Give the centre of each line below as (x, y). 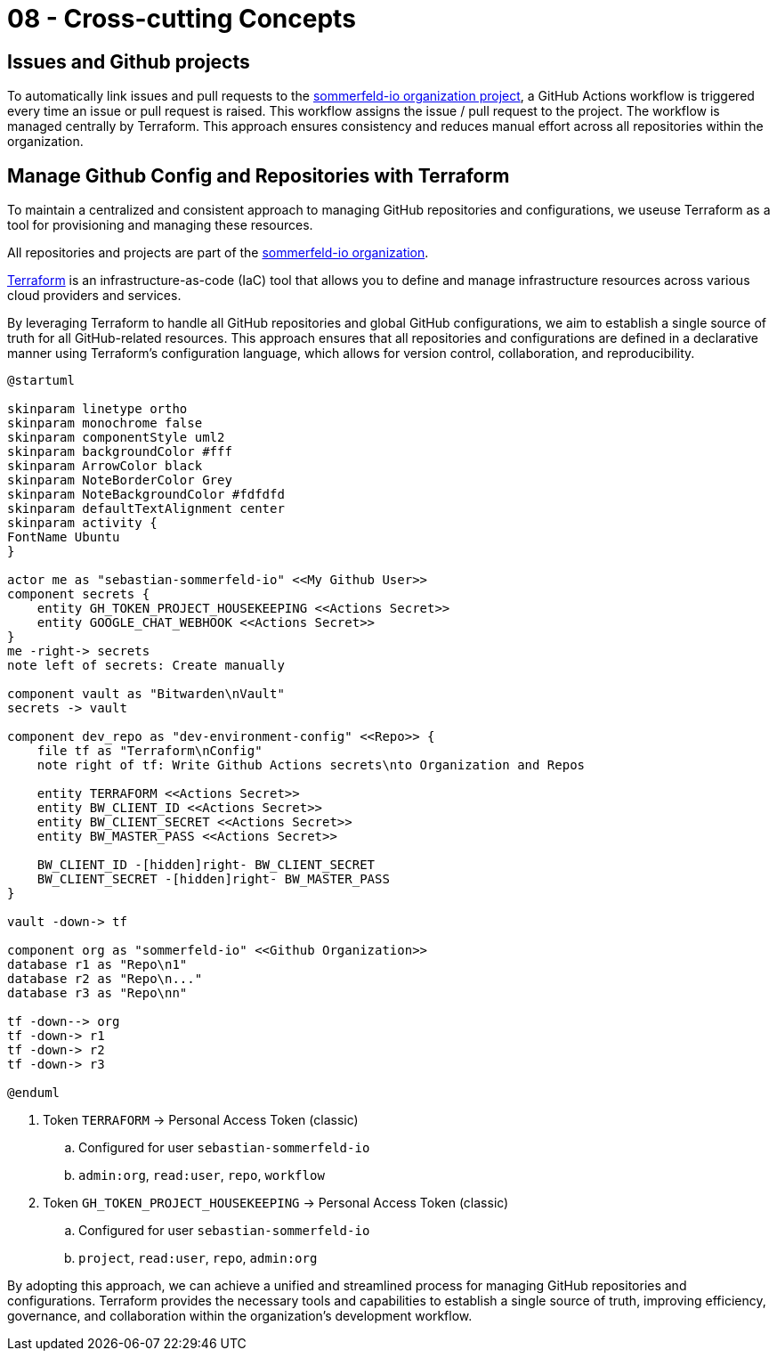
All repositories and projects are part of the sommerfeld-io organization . (218, 253)
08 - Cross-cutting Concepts (182, 19)
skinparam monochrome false (105, 423)
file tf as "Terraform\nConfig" (150, 751)
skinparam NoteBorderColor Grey (120, 480)
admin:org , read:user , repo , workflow (202, 1175)
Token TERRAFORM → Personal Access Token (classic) (201, 1120)
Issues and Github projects (129, 61)
